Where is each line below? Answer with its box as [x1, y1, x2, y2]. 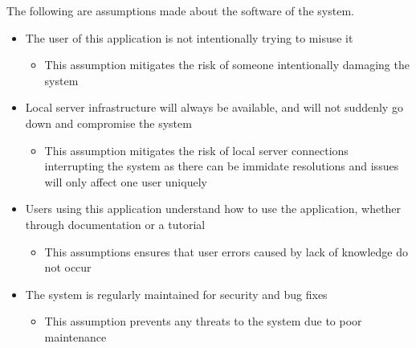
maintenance [44, 328, 107, 345]
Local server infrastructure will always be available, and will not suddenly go [25, 99, 403, 116]
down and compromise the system [25, 114, 192, 131]
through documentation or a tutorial [25, 215, 206, 232]
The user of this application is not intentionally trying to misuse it [25, 29, 353, 46]
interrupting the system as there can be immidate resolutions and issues [44, 158, 399, 174]
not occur [44, 259, 92, 276]
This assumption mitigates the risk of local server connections [44, 141, 349, 158]
